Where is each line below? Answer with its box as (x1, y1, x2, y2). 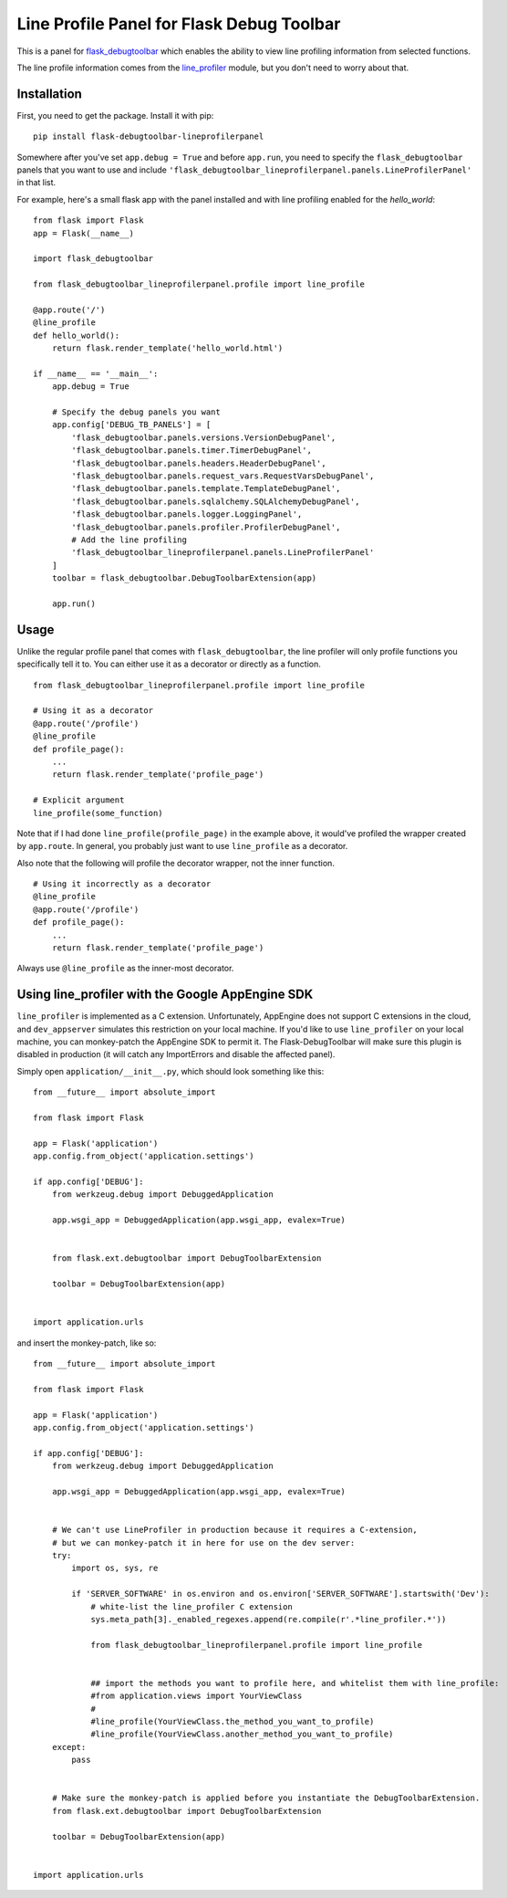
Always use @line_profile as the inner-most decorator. (16, 963, 234, 974)
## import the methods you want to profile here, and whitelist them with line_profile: (90, 1678, 500, 1688)
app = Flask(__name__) (33, 228, 135, 238)
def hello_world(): (33, 330, 120, 341)
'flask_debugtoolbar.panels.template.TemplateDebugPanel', (71, 484, 341, 494)
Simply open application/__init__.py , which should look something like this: (16, 1065, 325, 1076)
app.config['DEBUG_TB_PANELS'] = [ (51, 420, 212, 430)
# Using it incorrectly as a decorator (33, 879, 212, 889)
